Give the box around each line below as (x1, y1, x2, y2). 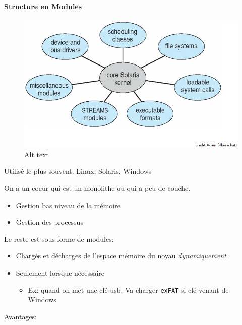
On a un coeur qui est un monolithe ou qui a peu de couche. (4, 182, 191, 193)
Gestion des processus (16, 217, 83, 227)
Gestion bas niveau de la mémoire (16, 200, 120, 210)
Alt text (24, 149, 49, 159)
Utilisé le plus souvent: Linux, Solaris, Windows (4, 166, 152, 176)
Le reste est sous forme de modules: (4, 233, 114, 244)
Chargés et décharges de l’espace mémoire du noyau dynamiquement (16, 250, 226, 261)
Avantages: (4, 311, 37, 321)
